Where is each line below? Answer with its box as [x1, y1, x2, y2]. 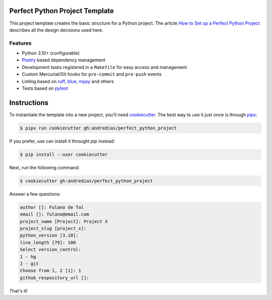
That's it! [9, 287, 28, 294]
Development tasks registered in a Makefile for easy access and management [22, 64, 187, 70]
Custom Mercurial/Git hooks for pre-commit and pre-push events [22, 71, 162, 78]
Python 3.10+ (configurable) [22, 50, 80, 56]
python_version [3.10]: [20, 233, 79, 239]
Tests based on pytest [22, 86, 68, 91]
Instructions [9, 98, 49, 107]
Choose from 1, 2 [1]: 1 [20, 268, 82, 274]
